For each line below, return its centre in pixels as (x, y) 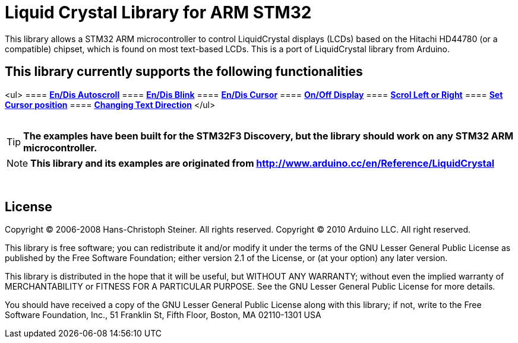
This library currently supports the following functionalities (184, 72)
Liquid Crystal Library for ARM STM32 (158, 12)
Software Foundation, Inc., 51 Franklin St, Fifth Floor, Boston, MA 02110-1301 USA (163, 315)
